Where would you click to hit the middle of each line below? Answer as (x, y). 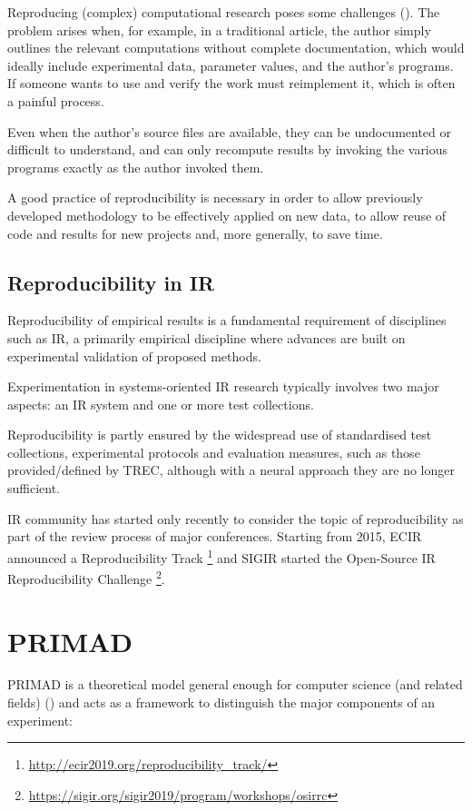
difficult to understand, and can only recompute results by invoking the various (228, 149)
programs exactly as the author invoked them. (136, 167)
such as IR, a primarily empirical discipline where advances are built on (206, 337)
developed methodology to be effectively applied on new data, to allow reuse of (227, 215)
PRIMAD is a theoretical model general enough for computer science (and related (235, 684)
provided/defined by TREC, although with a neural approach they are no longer (231, 470)
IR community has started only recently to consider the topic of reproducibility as (236, 518)
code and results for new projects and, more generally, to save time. (195, 233)
